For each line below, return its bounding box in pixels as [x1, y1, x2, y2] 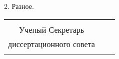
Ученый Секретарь [18, 23, 84, 35]
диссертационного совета [8, 38, 95, 50]
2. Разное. [4, 1, 34, 11]
